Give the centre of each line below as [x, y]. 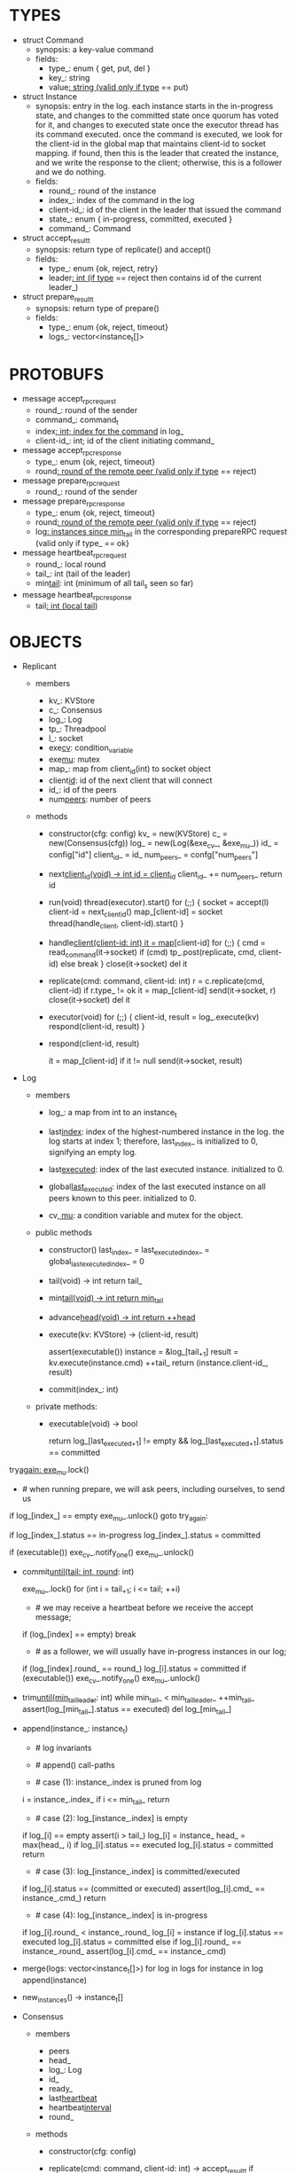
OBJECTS [46, 641]
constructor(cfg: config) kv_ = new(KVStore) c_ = [138, 833]
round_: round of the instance [102, 191]
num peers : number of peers [100, 799]
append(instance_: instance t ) [75, 1729]
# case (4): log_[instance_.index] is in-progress [121, 1915]
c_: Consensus [75, 710]
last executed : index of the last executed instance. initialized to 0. [167, 1169]
